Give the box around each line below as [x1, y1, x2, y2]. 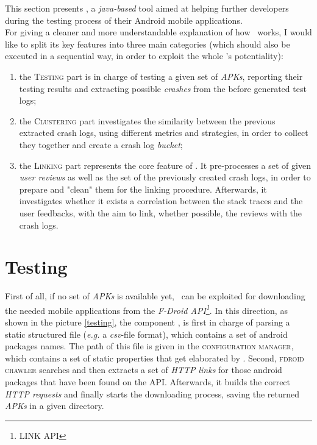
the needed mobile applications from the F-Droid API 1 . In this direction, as [5, 302, 288, 316]
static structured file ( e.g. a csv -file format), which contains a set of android [5, 327, 288, 340]
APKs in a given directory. [5, 399, 104, 412]
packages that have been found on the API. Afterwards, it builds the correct [5, 376, 291, 388]
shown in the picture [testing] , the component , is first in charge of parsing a [5, 316, 290, 329]
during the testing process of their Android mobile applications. [5, 13, 243, 26]
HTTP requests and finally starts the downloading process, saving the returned [5, 387, 300, 400]
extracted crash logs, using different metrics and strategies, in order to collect [19, 126, 308, 139]
